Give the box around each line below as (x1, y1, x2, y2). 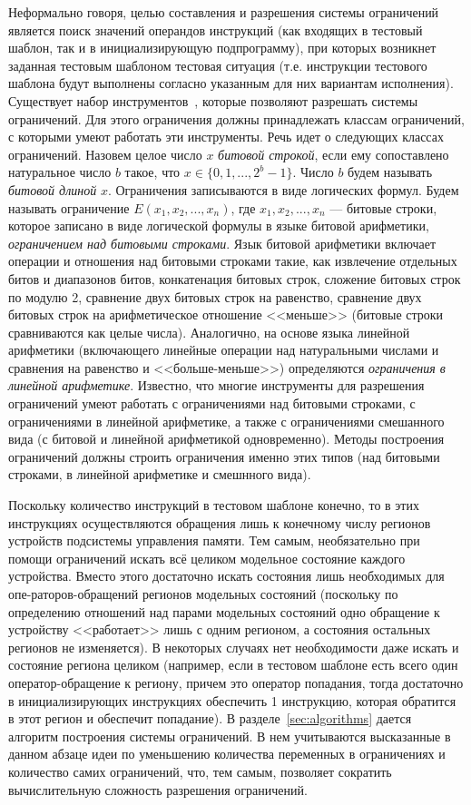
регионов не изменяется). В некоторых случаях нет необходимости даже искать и (8, 637, 459, 656)
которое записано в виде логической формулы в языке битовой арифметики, (8, 216, 429, 235)
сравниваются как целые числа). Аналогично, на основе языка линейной (8, 322, 410, 341)
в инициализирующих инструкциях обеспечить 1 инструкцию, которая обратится (8, 691, 456, 710)
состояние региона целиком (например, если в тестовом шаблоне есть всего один (8, 655, 458, 674)
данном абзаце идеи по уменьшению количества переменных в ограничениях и (8, 744, 446, 763)
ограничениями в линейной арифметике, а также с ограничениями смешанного (8, 411, 445, 430)
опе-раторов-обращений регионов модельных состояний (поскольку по (8, 584, 398, 603)
